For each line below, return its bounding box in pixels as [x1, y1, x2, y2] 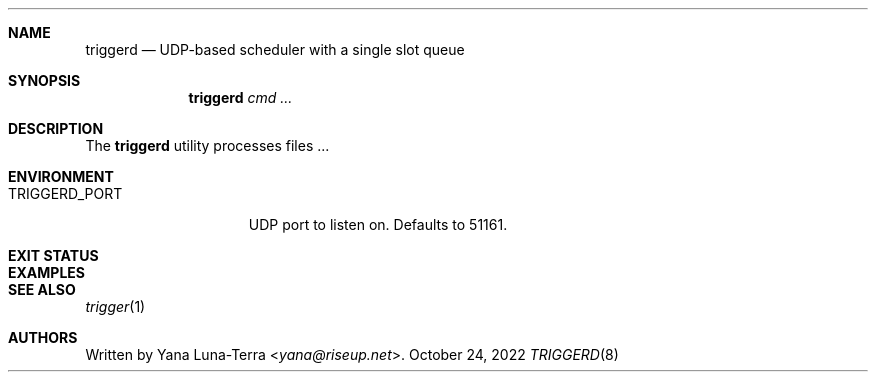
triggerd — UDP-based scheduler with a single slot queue [85, 41, 465, 58]
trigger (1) [85, 298, 146, 315]
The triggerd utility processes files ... [85, 137, 330, 154]
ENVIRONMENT [8, 168, 114, 185]
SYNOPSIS [8, 72, 81, 89]
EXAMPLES [8, 264, 85, 281]
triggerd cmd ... [188, 89, 293, 106]
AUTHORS [8, 329, 78, 346]
